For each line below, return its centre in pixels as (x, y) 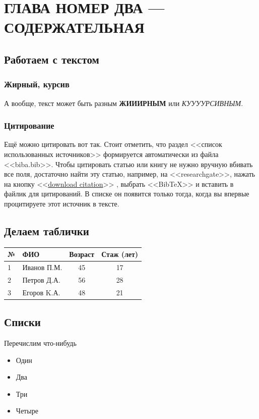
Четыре (27, 411)
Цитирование (29, 125)
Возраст (82, 254)
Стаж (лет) (120, 254)
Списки (22, 322)
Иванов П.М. (42, 267)
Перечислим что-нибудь (40, 343)
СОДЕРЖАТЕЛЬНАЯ (74, 27)
